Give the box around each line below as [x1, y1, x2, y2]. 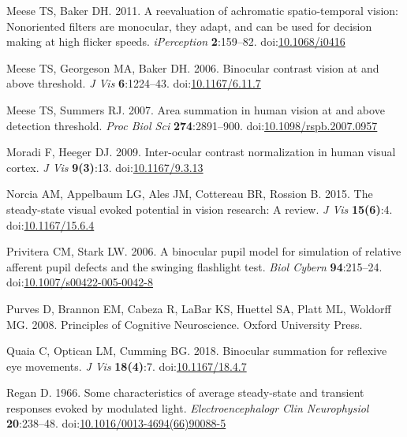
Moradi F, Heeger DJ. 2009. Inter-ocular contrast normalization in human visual [6, 144, 396, 160]
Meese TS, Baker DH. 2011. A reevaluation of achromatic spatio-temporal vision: [6, 2, 398, 18]
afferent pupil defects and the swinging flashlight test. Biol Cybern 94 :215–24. [6, 258, 383, 275]
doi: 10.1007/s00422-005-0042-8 [6, 274, 153, 290]
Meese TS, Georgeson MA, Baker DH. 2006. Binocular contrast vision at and [6, 59, 379, 76]
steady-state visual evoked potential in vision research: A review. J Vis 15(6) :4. [6, 200, 393, 217]
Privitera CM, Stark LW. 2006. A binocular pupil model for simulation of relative [6, 243, 401, 260]
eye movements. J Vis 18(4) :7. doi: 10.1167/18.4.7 [6, 357, 247, 374]
